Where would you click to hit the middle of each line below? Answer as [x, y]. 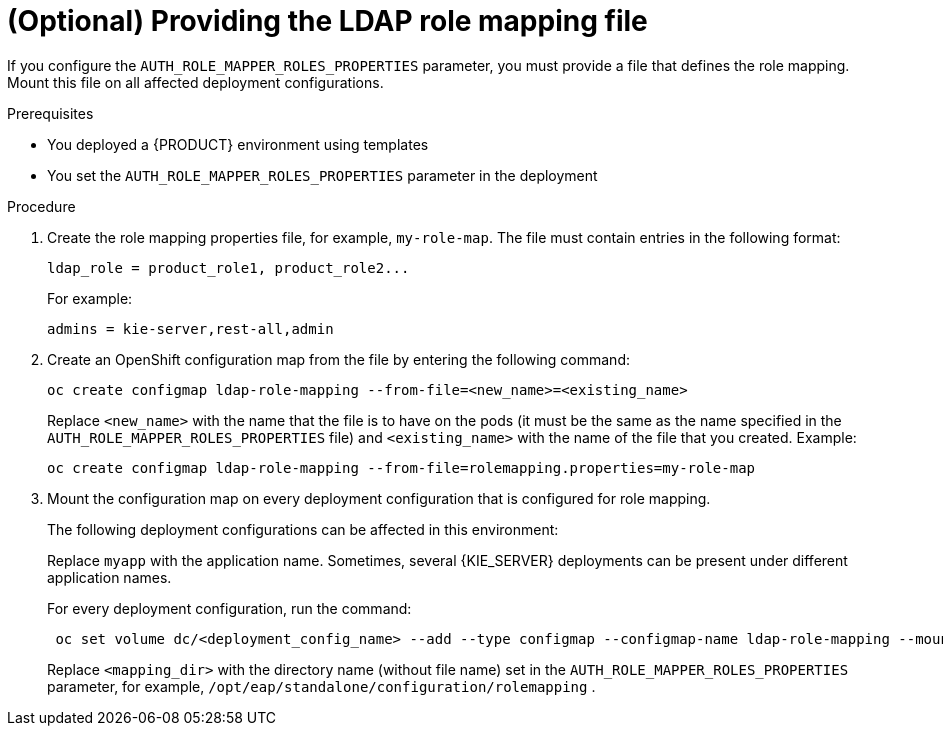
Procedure [41, 206]
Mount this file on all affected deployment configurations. [195, 82]
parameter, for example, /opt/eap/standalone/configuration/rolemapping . [321, 686]
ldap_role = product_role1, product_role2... [228, 267]
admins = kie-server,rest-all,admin [190, 328]
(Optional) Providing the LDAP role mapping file [327, 21]
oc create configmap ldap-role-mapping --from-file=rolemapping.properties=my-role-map [401, 467]
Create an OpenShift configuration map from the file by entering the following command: [338, 359]
